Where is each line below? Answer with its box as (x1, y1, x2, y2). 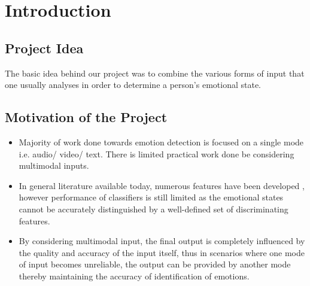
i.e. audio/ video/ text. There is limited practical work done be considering (19, 147, 294, 160)
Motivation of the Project (5, 108, 168, 126)
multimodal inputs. (19, 159, 89, 172)
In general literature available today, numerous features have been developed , (19, 179, 305, 191)
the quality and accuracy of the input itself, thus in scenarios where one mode (19, 246, 305, 258)
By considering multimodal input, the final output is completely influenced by (19, 235, 305, 247)
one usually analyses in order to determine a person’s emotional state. (5, 78, 261, 91)
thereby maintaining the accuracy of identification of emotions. (19, 269, 250, 282)
